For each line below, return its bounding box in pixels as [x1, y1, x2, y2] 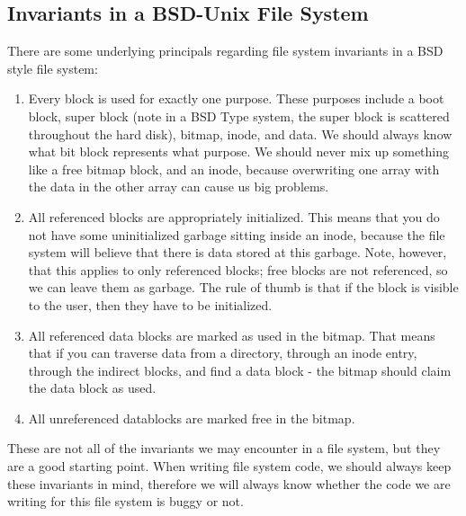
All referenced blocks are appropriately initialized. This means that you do [28, 207, 440, 226]
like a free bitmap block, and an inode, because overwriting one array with [28, 159, 440, 178]
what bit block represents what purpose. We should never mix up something [28, 142, 450, 161]
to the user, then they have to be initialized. [28, 295, 273, 314]
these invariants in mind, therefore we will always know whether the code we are [7, 474, 451, 493]
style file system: [7, 58, 98, 77]
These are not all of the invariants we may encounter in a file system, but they [7, 439, 441, 458]
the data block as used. [28, 378, 157, 397]
